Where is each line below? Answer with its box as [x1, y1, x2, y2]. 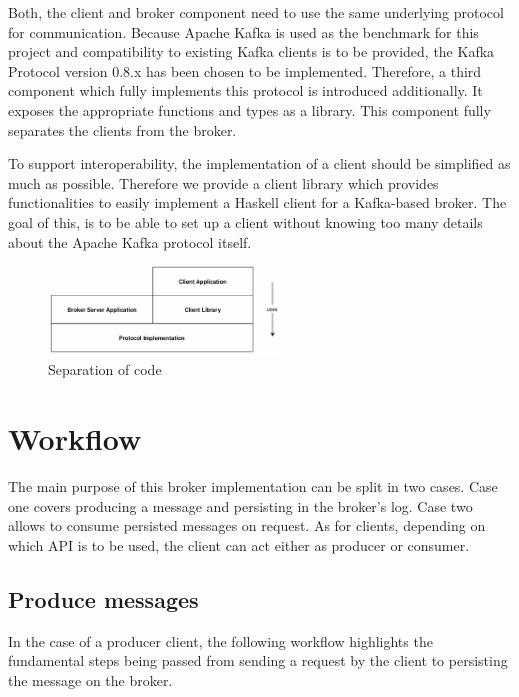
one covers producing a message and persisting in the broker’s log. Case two [8, 495, 473, 516]
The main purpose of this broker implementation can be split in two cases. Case [8, 476, 498, 497]
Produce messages [8, 583, 199, 614]
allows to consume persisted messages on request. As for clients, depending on [8, 515, 486, 536]
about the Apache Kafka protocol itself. [8, 231, 252, 252]
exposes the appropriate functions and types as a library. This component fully [8, 99, 491, 120]
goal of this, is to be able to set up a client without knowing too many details [8, 211, 483, 232]
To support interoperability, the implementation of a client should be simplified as [8, 153, 511, 174]
